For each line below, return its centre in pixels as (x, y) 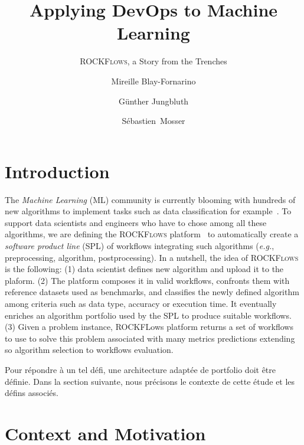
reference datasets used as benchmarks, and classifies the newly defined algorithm (152, 292)
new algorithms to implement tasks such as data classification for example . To (148, 211)
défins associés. (32, 393)
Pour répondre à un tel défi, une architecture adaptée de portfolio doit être (140, 369)
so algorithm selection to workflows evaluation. (89, 350)
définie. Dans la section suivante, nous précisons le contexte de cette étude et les (150, 381)
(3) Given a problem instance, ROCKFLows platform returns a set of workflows (149, 327)
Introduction (57, 171)
